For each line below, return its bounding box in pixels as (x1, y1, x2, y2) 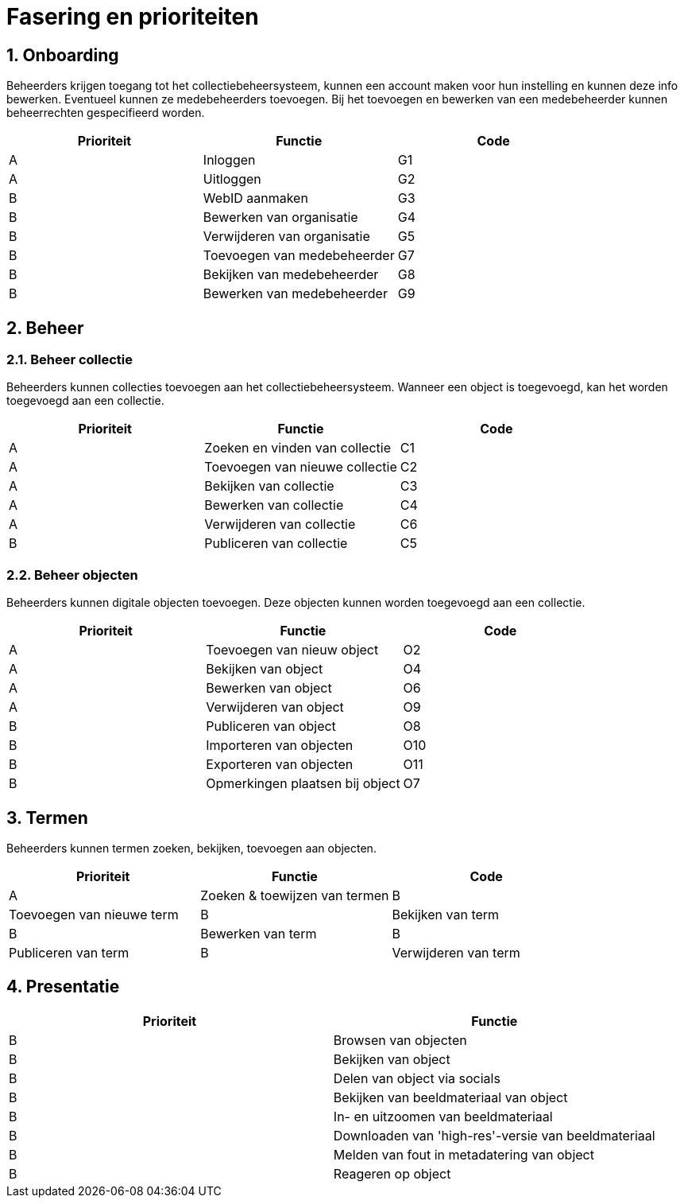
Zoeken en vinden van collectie (204, 440, 391, 456)
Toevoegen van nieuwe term (9, 906, 179, 922)
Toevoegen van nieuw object (206, 642, 379, 658)
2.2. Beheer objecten (6, 566, 138, 583)
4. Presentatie (6, 977, 120, 997)
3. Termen (6, 807, 88, 828)
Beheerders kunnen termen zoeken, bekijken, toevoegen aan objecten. (6, 841, 377, 855)
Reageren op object (333, 1165, 451, 1182)
